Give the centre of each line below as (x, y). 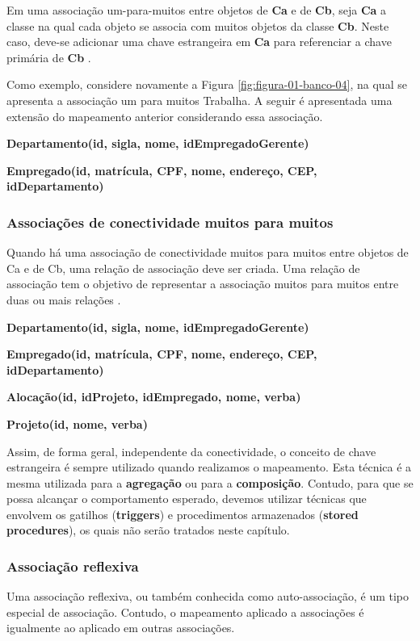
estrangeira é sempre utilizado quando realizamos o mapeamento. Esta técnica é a (209, 467)
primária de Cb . (49, 57)
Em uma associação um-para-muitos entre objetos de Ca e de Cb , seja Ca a (197, 10)
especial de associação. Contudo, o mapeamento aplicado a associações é (185, 612)
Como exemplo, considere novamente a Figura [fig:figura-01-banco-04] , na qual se (207, 84)
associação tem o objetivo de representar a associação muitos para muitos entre (203, 284)
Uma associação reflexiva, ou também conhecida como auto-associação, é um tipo (208, 596)
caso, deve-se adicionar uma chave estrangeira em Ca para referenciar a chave (199, 42)
